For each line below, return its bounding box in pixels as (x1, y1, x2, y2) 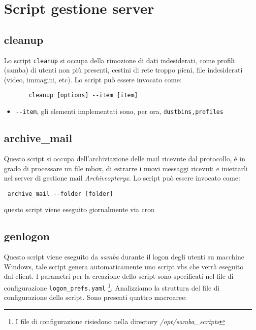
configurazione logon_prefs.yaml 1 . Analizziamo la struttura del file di (4, 281, 220, 293)
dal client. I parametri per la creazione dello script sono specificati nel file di (4, 271, 234, 281)
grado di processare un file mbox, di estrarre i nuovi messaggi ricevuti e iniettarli (4, 163, 248, 173)
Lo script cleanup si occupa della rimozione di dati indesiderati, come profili (4, 55, 235, 65)
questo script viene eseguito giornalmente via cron (4, 204, 155, 215)
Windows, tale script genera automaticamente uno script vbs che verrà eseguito (4, 261, 244, 271)
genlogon (4, 228, 50, 244)
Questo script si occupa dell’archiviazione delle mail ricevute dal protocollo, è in (4, 153, 245, 163)
